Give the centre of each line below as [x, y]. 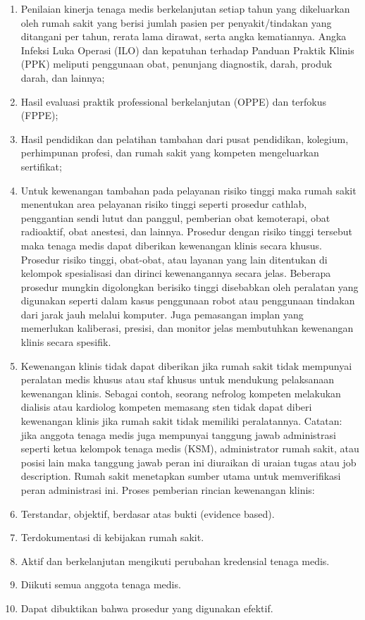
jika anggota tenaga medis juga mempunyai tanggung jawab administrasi [178, 434]
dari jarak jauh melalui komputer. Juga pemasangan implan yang [162, 314]
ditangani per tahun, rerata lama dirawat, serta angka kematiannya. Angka [184, 36]
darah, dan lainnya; [63, 77]
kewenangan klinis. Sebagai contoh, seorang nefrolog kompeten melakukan [181, 393]
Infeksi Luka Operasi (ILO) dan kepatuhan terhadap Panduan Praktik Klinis [187, 50]
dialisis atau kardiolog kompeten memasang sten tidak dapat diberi [166, 407]
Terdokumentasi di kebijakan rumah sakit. [112, 537]
